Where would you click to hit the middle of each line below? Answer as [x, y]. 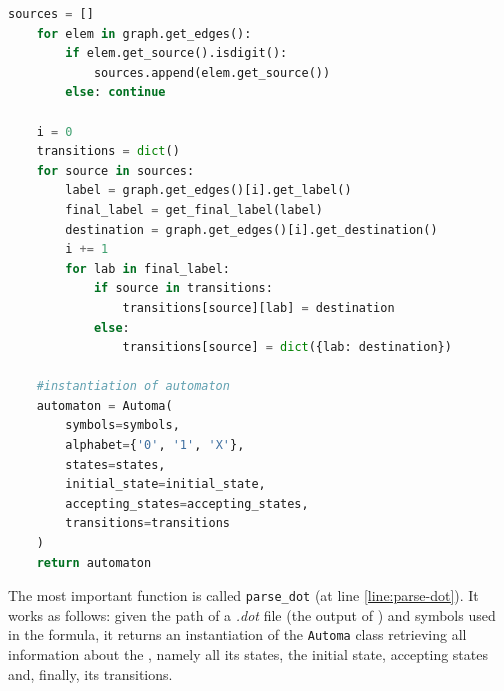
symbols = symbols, [122, 425]
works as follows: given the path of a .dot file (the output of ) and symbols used [252, 614]
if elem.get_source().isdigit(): [176, 53]
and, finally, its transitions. [90, 673]
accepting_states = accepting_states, [187, 503]
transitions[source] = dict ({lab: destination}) [287, 347]
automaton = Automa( [104, 405]
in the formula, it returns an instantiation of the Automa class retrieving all [237, 634]
